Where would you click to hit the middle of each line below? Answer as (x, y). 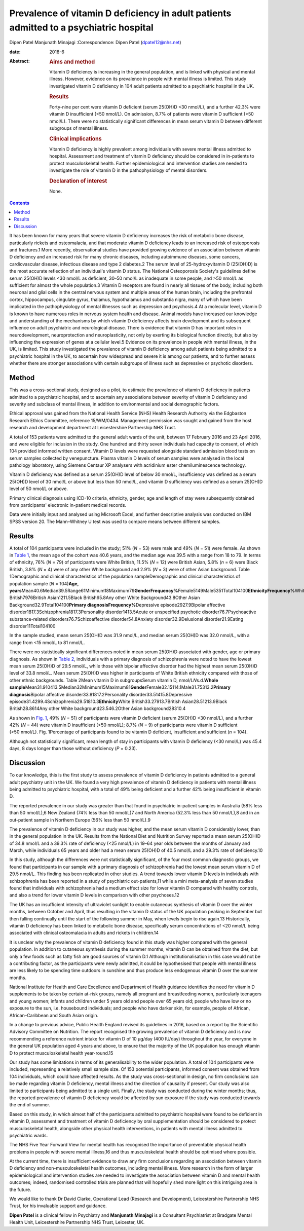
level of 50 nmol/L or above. (39, 489)
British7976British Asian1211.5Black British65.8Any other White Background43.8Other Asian (105, 598)
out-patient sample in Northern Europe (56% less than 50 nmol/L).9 (80, 820)
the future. (20, 1189)
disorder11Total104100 (32, 626)
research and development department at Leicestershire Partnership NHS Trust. (93, 428)
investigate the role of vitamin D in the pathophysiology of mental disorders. (128, 170)
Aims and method (72, 62)
